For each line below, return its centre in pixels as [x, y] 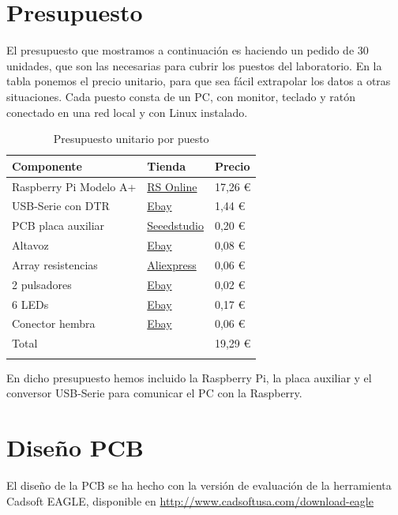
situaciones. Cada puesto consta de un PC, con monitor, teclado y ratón [181, 96]
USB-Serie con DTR [61, 206]
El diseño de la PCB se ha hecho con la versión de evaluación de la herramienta [199, 485]
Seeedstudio [175, 226]
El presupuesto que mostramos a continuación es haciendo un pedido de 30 [188, 50]
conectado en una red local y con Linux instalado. [127, 112]
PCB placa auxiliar [58, 226]
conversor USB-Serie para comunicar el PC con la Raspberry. [154, 393]
